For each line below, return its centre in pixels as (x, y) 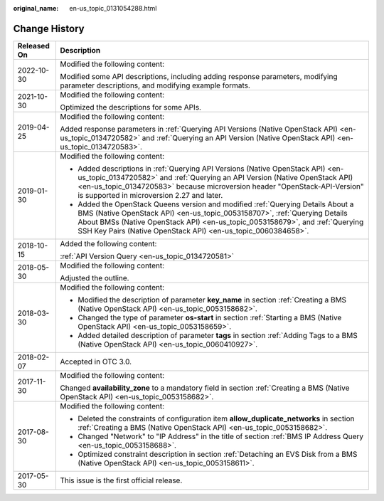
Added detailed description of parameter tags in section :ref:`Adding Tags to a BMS (218, 335)
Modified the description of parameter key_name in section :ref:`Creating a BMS (212, 300)
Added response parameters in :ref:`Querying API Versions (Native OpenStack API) (199, 129)
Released (33, 46)
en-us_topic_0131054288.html (113, 8)
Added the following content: (108, 243)
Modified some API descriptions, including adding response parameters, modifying (199, 76)
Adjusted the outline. (95, 278)
